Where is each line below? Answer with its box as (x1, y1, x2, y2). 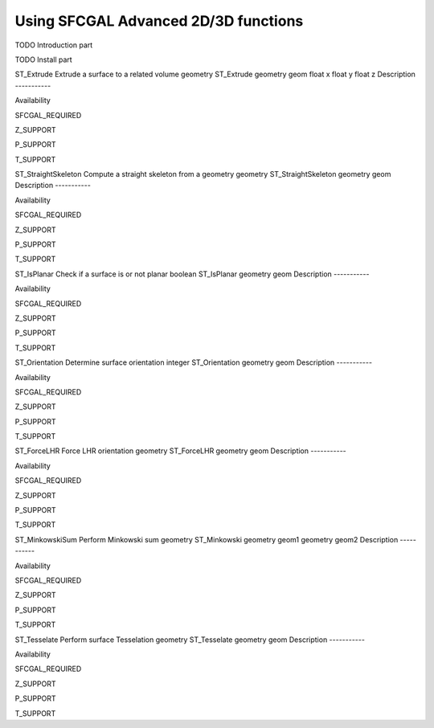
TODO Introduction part (14, 40, 93, 50)
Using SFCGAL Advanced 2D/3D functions (14, 12, 304, 30)
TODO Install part (14, 55, 72, 64)
